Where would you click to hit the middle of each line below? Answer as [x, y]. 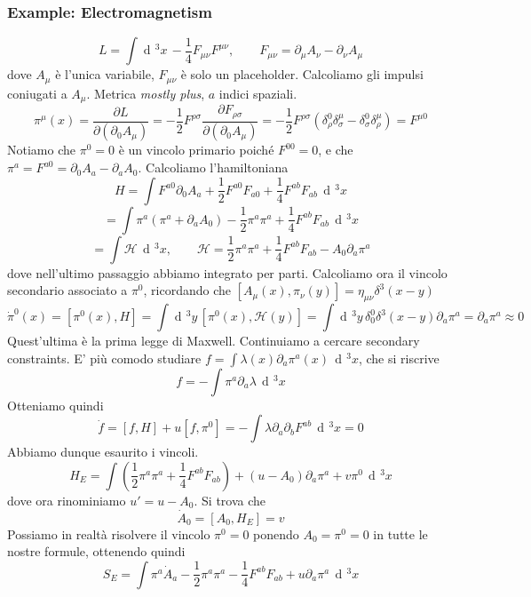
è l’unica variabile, [105, 74]
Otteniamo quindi [55, 405]
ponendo [276, 533]
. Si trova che [230, 500]
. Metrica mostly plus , [146, 93]
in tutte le [400, 533]
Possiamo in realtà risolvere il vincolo [109, 533]
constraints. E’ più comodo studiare [104, 358]
